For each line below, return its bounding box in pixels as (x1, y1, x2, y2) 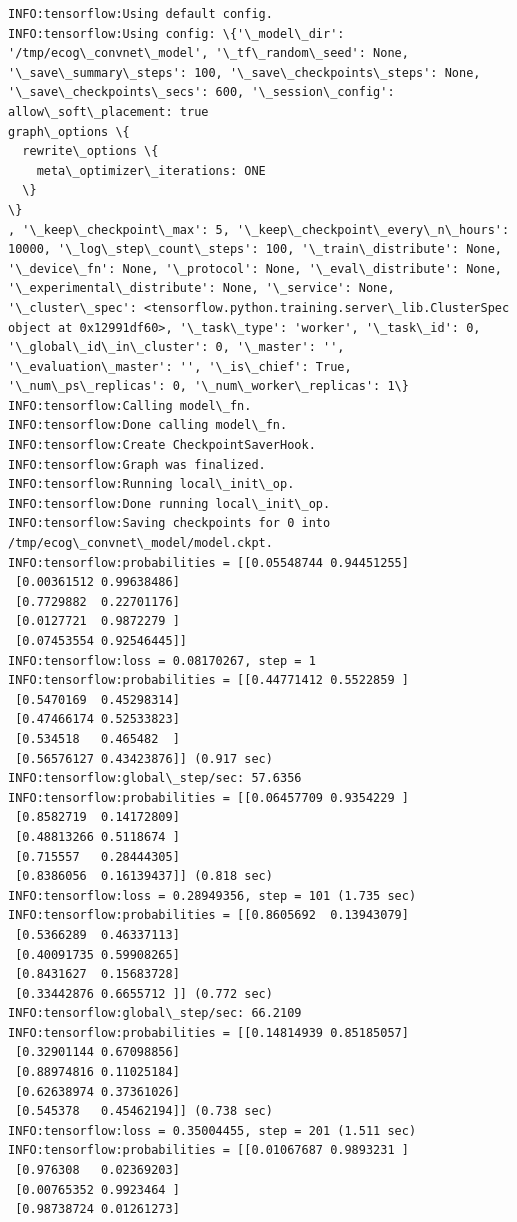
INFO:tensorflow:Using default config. (8, 7, 273, 21)
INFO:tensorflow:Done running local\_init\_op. (8, 496, 331, 511)
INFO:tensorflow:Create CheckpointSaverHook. (8, 438, 316, 453)
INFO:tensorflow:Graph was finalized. (8, 457, 266, 472)
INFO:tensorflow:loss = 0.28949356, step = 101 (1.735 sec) (8, 888, 417, 903)
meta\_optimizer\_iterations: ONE (36, 163, 266, 178)
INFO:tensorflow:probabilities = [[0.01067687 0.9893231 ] (8, 1143, 409, 1158)
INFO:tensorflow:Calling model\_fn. (8, 398, 252, 413)
